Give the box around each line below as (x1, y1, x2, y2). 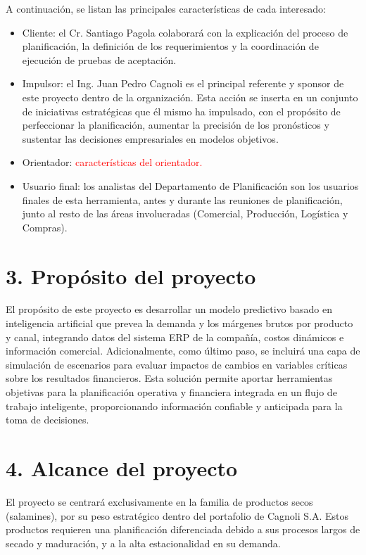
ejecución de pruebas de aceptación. (22, 52, 177, 67)
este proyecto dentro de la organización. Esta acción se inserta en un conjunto (22, 89, 358, 104)
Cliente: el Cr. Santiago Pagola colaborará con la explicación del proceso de (22, 25, 348, 39)
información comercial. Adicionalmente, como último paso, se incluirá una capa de (6, 343, 360, 358)
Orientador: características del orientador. (22, 155, 203, 170)
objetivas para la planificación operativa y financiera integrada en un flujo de (6, 385, 337, 399)
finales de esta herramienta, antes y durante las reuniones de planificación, (22, 192, 343, 207)
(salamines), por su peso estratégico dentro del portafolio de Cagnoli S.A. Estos (6, 508, 349, 523)
